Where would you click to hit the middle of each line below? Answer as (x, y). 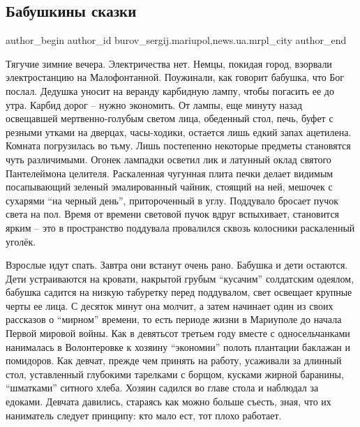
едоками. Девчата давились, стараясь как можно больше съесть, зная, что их (168, 402)
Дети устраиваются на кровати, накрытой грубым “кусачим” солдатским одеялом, (180, 278)
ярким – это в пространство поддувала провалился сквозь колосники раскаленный (180, 227)
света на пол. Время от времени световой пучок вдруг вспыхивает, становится (173, 214)
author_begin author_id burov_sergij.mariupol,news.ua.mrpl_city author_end (176, 40)
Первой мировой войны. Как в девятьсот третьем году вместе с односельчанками (178, 333)
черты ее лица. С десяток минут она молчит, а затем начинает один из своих (170, 305)
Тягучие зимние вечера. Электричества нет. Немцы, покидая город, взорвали (169, 63)
